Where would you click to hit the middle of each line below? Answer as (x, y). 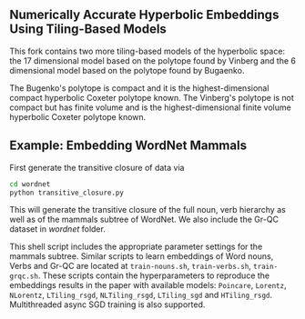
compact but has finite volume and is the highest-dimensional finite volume (150, 107)
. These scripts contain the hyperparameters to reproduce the (154, 275)
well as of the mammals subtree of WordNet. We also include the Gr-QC (144, 219)
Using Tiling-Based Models (88, 30)
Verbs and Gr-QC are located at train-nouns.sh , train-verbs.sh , (131, 266)
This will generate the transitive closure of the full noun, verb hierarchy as (148, 210)
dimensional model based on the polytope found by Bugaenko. (127, 70)
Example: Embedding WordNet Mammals (128, 146)
